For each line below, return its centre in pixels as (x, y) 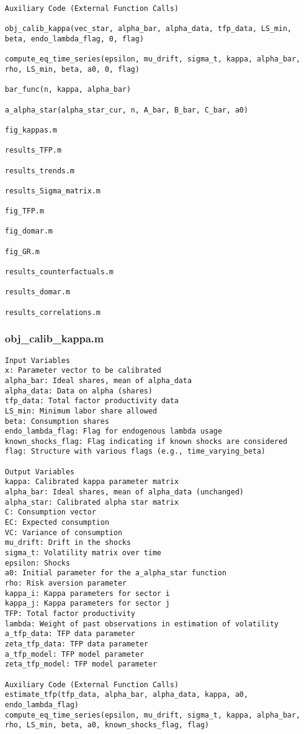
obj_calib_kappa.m (54, 338)
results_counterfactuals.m (59, 272)
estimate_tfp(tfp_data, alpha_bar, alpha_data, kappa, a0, (127, 695)
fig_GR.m (22, 251)
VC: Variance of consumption (64, 532)
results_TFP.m (33, 151)
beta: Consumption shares (57, 421)
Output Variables (40, 472)
